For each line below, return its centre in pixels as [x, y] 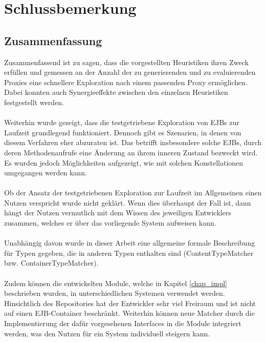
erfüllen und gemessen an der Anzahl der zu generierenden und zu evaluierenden [130, 72]
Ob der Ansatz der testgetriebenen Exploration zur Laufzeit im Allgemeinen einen [133, 193]
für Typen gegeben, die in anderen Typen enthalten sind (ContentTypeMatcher [129, 253]
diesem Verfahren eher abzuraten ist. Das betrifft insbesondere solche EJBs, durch [133, 142]
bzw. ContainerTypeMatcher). [51, 263]
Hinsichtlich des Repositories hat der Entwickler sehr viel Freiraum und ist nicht [130, 303]
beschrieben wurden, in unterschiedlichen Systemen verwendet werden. [115, 293]
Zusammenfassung [53, 40]
